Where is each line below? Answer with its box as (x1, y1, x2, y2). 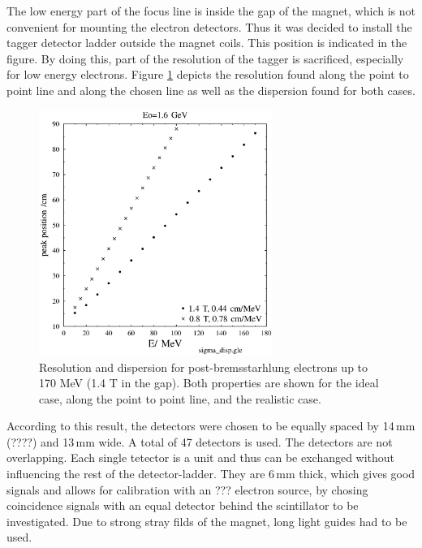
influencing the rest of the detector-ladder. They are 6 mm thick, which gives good (6, 465, 416, 482)
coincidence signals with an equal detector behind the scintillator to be (6, 497, 359, 514)
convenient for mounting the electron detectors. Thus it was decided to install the (6, 18, 412, 35)
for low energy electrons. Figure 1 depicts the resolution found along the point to (6, 66, 409, 83)
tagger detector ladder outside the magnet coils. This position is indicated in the (6, 34, 407, 51)
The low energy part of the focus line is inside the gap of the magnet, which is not (6, 2, 416, 19)
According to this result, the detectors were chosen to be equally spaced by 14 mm (6, 417, 416, 434)
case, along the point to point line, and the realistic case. (39, 390, 321, 407)
